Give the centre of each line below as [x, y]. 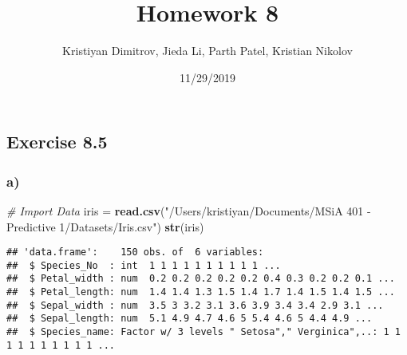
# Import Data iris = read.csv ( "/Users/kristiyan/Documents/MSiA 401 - [189, 210]
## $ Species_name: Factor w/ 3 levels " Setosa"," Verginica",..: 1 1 [203, 332]
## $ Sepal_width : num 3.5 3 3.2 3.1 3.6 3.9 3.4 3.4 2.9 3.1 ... [195, 305]
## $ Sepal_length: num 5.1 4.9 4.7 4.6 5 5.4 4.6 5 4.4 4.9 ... [190, 319]
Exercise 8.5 [57, 142]
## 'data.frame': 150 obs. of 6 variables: [135, 252]
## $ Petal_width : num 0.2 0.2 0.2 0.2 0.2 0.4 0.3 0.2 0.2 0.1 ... [201, 279]
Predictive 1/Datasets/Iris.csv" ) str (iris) [105, 226]
